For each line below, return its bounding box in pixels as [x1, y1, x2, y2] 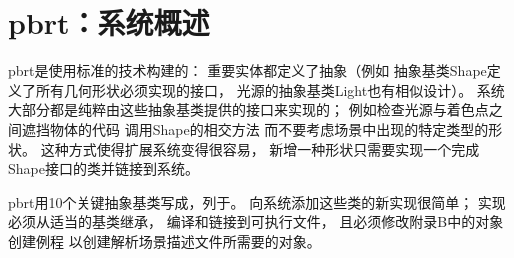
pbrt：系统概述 [8, 2, 210, 43]
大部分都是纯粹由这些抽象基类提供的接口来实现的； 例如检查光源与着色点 [8, 99, 489, 120]
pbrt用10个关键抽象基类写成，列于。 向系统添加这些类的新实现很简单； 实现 [8, 191, 506, 212]
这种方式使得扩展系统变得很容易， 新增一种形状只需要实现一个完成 [40, 138, 480, 159]
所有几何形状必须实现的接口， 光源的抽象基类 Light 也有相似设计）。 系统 [35, 79, 505, 100]
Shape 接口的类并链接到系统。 [8, 158, 199, 179]
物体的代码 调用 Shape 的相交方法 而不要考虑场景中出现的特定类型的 [49, 118, 489, 139]
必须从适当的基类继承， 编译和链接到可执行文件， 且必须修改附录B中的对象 [8, 211, 504, 232]
